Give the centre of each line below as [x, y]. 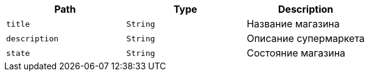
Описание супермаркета [306, 38]
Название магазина [293, 24]
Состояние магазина [296, 53]
